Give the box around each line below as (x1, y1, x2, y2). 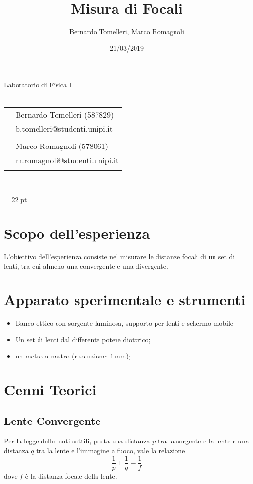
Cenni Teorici (4, 379, 97, 400)
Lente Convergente (4, 413, 101, 428)
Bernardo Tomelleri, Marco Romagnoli (69, 26, 184, 37)
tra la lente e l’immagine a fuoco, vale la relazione (36, 445, 185, 456)
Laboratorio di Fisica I (4, 80, 72, 90)
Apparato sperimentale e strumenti (4, 290, 246, 310)
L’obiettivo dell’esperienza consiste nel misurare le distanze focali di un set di (4, 251, 235, 261)
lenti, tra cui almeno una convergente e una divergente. (4, 261, 168, 271)
